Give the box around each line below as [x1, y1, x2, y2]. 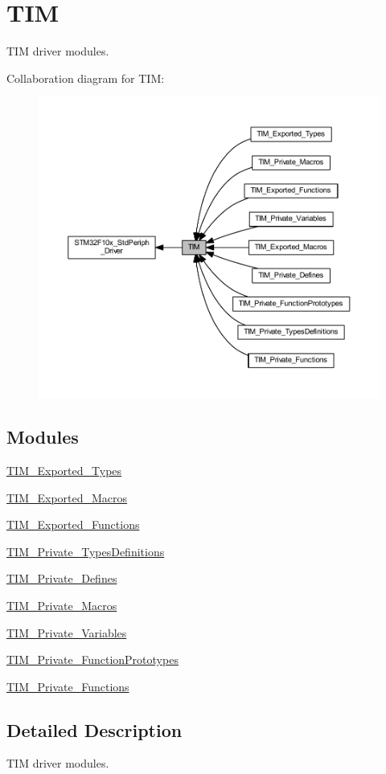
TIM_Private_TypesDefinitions [6, 543, 165, 559]
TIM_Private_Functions [6, 678, 129, 694]
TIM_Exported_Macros [6, 489, 128, 506]
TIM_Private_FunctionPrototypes [6, 651, 179, 668]
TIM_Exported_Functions [6, 516, 140, 533]
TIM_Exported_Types [6, 461, 122, 478]
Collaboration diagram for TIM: [6, 69, 165, 86]
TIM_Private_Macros [6, 596, 117, 613]
